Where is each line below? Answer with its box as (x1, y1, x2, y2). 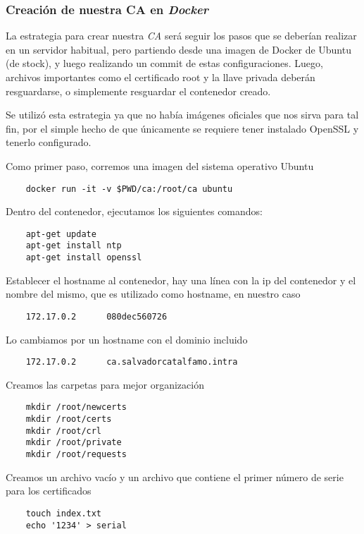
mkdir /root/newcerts (25, 402, 127, 413)
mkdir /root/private (25, 437, 122, 448)
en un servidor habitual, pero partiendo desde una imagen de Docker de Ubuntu (6, 42, 351, 56)
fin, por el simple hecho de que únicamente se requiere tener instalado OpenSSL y (6, 121, 359, 135)
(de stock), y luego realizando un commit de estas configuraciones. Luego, (6, 56, 323, 71)
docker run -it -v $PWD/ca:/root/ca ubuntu (25, 183, 233, 194)
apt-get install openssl (25, 253, 142, 263)
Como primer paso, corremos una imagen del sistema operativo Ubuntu (6, 158, 314, 173)
